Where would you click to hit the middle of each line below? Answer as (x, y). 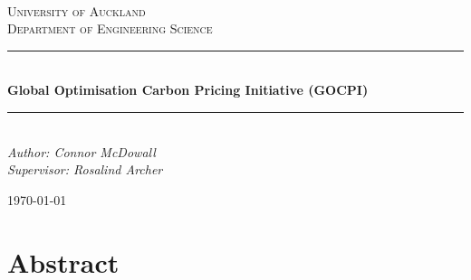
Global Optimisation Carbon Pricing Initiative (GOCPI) (188, 90)
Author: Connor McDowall (82, 151)
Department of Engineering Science (110, 28)
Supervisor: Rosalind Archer (85, 169)
